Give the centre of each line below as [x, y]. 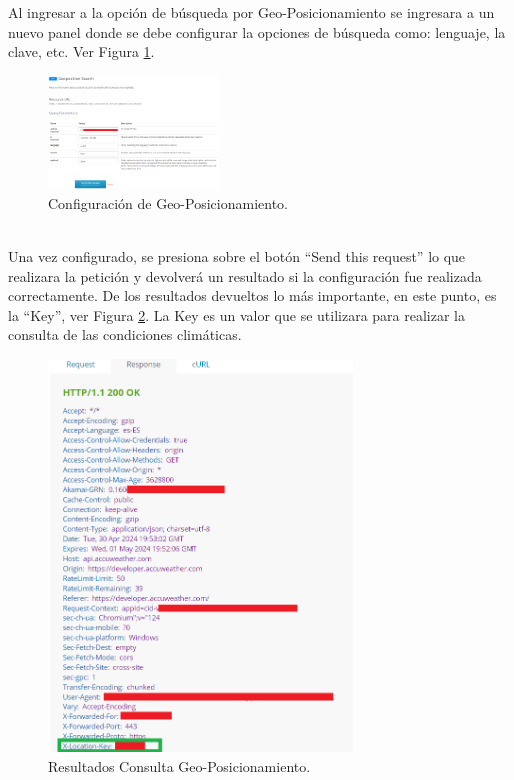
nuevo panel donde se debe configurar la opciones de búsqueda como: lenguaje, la [257, 31]
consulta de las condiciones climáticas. [125, 334]
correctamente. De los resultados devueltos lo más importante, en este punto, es [252, 295]
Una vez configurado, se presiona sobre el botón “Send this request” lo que [237, 255]
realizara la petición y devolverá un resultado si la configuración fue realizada [245, 275]
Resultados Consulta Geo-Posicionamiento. [179, 765]
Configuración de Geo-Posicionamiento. [168, 202]
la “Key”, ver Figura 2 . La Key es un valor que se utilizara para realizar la [236, 314]
